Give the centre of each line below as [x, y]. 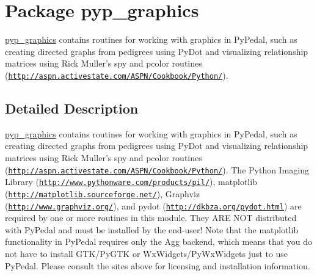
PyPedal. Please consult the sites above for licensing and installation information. [158, 265]
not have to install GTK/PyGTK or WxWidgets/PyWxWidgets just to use [147, 253]
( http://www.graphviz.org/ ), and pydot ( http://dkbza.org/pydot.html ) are [153, 205]
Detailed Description [72, 108]
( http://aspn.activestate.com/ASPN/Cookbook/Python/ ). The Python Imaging [157, 169]
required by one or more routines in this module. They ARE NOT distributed [151, 218]
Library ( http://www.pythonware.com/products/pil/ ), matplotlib [131, 182]
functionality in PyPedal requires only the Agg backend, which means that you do [159, 241]
